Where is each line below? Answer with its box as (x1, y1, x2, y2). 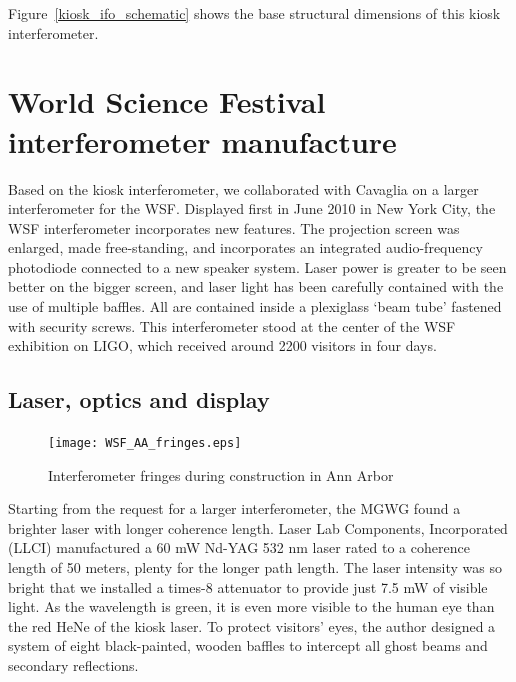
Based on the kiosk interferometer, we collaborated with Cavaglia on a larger (8, 178, 479, 199)
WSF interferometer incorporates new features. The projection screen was (8, 217, 460, 238)
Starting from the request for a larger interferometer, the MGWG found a (8, 498, 461, 519)
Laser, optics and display (8, 384, 270, 415)
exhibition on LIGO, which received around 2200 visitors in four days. (8, 335, 437, 356)
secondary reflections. (8, 655, 139, 676)
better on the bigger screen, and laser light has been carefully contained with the (8, 276, 504, 297)
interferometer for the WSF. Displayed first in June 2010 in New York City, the (8, 198, 496, 219)
